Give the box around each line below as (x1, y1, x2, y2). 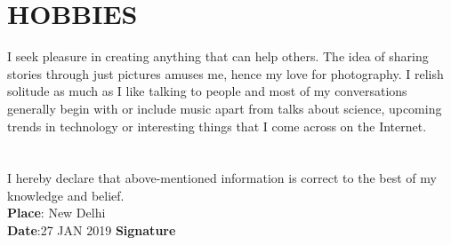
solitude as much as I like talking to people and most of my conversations (7, 82, 407, 100)
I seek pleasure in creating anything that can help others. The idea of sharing (7, 47, 429, 66)
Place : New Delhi (7, 203, 106, 222)
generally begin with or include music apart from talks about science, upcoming (7, 99, 442, 117)
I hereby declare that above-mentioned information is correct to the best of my (7, 169, 437, 187)
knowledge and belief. (7, 186, 125, 204)
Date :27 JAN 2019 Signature (7, 221, 176, 240)
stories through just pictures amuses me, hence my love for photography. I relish (7, 64, 444, 83)
